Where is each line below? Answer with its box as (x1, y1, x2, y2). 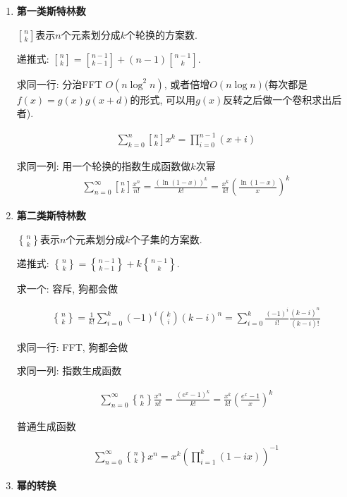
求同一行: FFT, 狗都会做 (16, 339, 128, 354)
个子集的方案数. (130, 231, 202, 246)
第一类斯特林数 (16, 4, 86, 18)
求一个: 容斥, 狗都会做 (16, 281, 118, 295)
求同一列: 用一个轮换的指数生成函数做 (16, 159, 191, 173)
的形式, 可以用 (130, 92, 196, 106)
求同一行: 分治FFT (16, 76, 102, 91)
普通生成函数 (16, 418, 76, 433)
